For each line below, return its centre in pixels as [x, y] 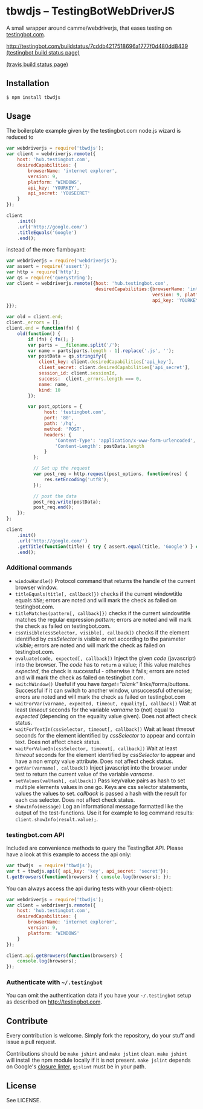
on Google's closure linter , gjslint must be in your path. [76, 1067]
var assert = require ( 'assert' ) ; [48, 267]
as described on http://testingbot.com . [54, 1002]
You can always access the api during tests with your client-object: [90, 888]
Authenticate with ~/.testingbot [54, 982]
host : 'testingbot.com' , [76, 412]
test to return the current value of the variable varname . [84, 774]
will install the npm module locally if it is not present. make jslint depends [99, 1060]
